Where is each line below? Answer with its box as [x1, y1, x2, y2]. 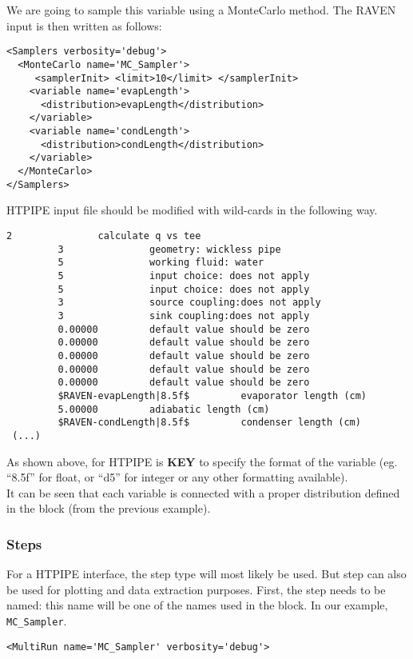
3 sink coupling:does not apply [58, 310, 310, 322]
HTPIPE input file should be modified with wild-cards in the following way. [6, 202, 378, 218]
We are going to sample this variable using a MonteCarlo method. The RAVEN [6, 2, 396, 18]
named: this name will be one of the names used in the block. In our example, [6, 597, 388, 613]
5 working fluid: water [58, 257, 264, 269]
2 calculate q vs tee [6, 230, 201, 242]
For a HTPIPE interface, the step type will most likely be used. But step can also [6, 565, 407, 582]
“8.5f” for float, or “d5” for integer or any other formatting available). [6, 469, 348, 485]
